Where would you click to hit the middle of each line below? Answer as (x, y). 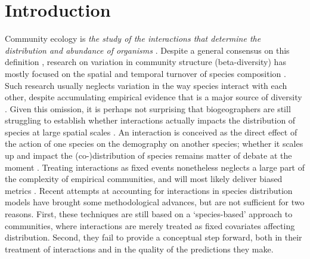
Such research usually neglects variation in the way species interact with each (146, 85)
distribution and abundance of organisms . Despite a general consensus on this (147, 50)
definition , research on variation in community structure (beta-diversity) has (145, 62)
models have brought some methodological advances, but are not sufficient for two (155, 202)
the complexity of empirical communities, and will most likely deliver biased (144, 179)
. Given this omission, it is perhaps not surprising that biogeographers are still (148, 108)
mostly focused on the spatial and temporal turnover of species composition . (145, 73)
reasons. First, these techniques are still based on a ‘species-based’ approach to (149, 214)
